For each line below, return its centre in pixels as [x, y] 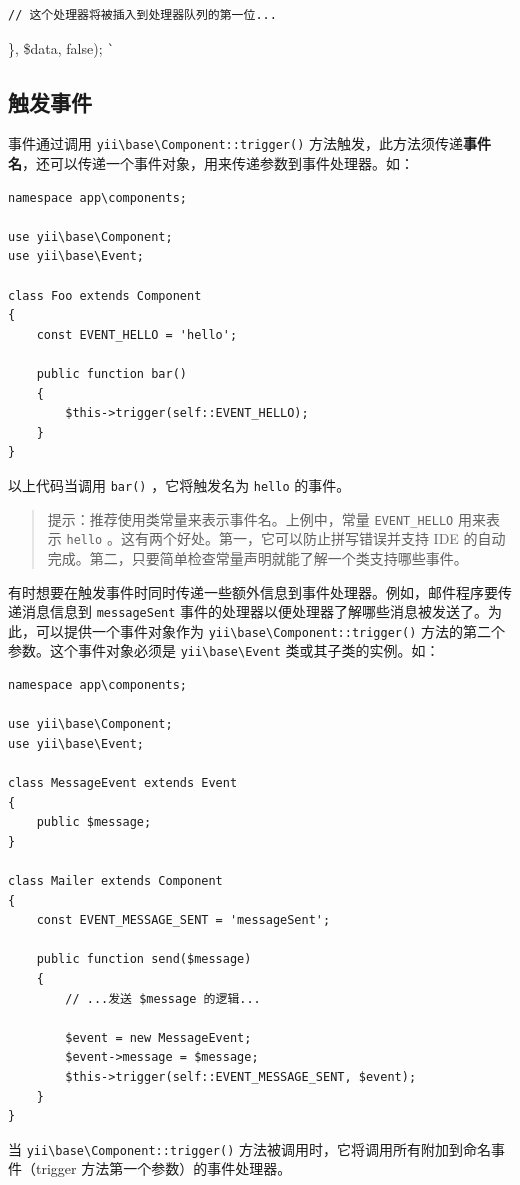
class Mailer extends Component [115, 881]
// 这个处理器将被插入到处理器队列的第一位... [142, 15]
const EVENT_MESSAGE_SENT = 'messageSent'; [183, 920]
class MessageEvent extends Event [123, 783]
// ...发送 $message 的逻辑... [163, 998]
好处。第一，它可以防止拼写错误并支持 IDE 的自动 [341, 538]
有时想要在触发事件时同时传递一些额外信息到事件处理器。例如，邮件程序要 [253, 591]
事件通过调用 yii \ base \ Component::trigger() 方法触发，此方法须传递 [235, 143]
